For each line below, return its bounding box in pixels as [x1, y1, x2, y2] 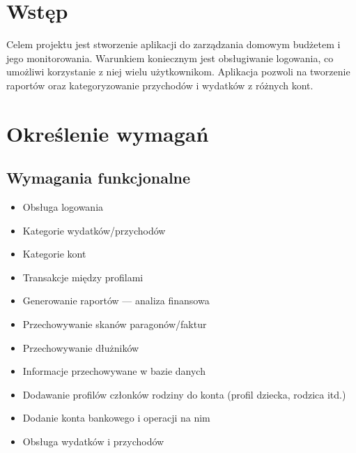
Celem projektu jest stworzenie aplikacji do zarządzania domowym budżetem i [6, 37, 341, 52]
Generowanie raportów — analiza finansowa [22, 293, 210, 308]
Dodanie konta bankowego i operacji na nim [22, 410, 210, 425]
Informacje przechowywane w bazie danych [22, 364, 206, 378]
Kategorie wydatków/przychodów [22, 223, 166, 237]
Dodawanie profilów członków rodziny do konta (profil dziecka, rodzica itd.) [22, 387, 346, 401]
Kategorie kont [22, 246, 86, 261]
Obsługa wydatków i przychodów [22, 434, 164, 449]
